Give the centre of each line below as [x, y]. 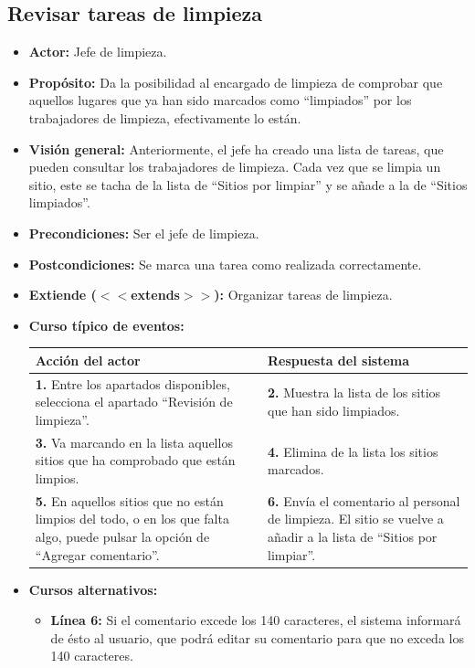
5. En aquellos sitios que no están [129, 500]
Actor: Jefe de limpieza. [98, 52]
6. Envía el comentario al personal [364, 500]
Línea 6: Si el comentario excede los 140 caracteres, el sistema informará [256, 620]
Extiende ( [63, 295]
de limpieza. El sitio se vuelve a [355, 519]
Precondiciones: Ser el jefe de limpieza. [144, 233]
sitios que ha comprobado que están [135, 460]
